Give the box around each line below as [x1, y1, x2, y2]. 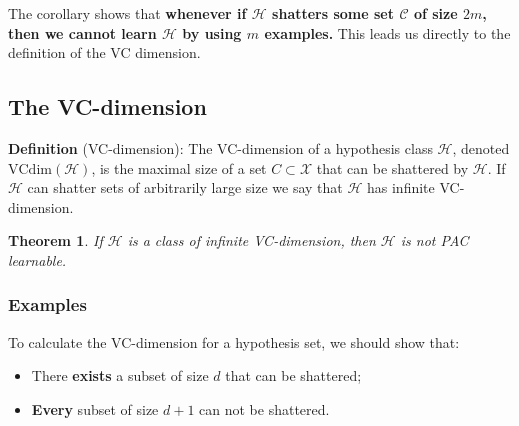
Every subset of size [31, 398, 159, 419]
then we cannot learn [8, 22, 157, 43]
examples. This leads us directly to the [264, 22, 511, 43]
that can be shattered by [316, 157, 469, 178]
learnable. [8, 249, 67, 270]
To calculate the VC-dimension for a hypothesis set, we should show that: [8, 331, 460, 352]
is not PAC [400, 230, 469, 251]
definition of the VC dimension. [8, 42, 201, 63]
